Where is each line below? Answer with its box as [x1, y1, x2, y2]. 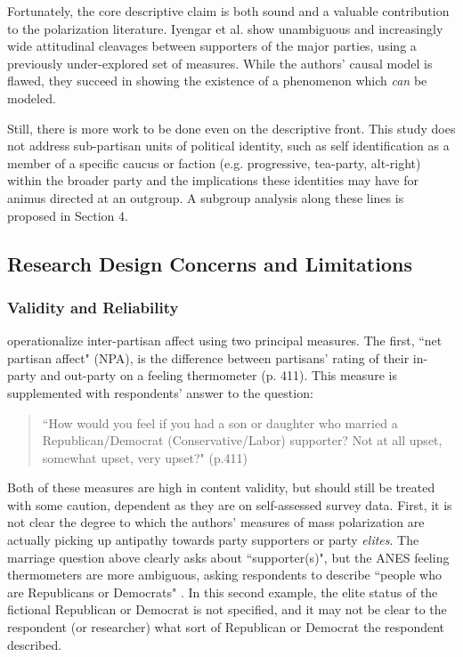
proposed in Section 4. [7, 206, 128, 224]
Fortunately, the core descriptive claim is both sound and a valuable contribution [7, 2, 450, 20]
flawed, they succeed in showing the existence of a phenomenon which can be [7, 71, 427, 90]
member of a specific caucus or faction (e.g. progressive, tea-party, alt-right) [7, 153, 421, 172]
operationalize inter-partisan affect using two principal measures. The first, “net [7, 331, 443, 350]
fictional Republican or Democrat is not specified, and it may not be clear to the [7, 600, 447, 619]
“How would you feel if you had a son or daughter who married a [42, 413, 398, 432]
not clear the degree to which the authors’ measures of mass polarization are [7, 513, 425, 531]
